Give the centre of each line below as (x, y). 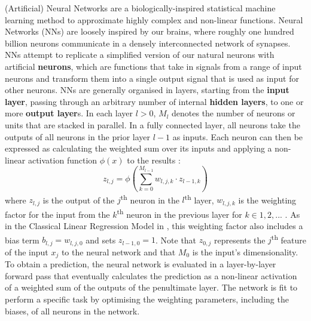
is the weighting (267, 200)
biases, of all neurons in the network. (72, 311)
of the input (27, 251)
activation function (62, 160)
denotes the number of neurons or (234, 113)
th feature (289, 239)
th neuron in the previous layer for (179, 213)
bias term (22, 240)
